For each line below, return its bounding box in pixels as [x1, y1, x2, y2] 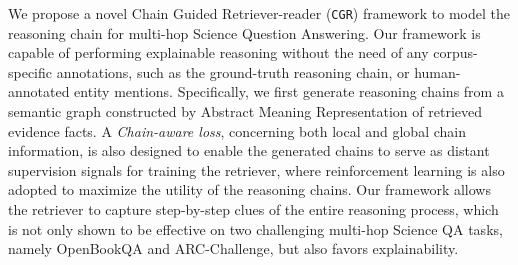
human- [414, 61, 461, 82]
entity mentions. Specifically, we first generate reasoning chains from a [74, 81, 504, 102]
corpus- [433, 42, 478, 63]
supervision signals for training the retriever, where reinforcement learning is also [8, 159, 505, 180]
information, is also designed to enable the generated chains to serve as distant [8, 140, 490, 161]
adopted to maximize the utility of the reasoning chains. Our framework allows [8, 179, 491, 200]
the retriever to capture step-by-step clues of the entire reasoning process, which [8, 199, 499, 219]
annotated [8, 81, 70, 102]
